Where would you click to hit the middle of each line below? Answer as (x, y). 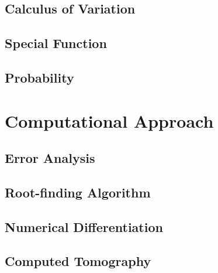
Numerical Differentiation (84, 226)
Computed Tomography (78, 261)
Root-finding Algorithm (78, 192)
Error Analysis (50, 158)
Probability (39, 77)
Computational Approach (109, 120)
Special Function (56, 43)
